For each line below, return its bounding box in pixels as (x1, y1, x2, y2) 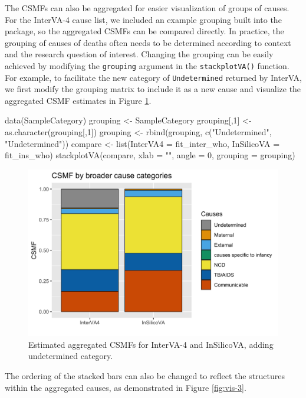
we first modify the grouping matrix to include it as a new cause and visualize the (5, 83, 301, 95)
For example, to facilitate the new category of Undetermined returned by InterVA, (5, 71, 302, 83)
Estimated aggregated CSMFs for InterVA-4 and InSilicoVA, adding (28, 338, 274, 350)
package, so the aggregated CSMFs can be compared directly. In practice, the (5, 25, 284, 37)
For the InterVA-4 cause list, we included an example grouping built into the (5, 13, 282, 25)
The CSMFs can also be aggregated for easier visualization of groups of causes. (5, 2, 289, 14)
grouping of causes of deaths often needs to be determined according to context (5, 36, 291, 48)
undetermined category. (28, 350, 113, 362)
